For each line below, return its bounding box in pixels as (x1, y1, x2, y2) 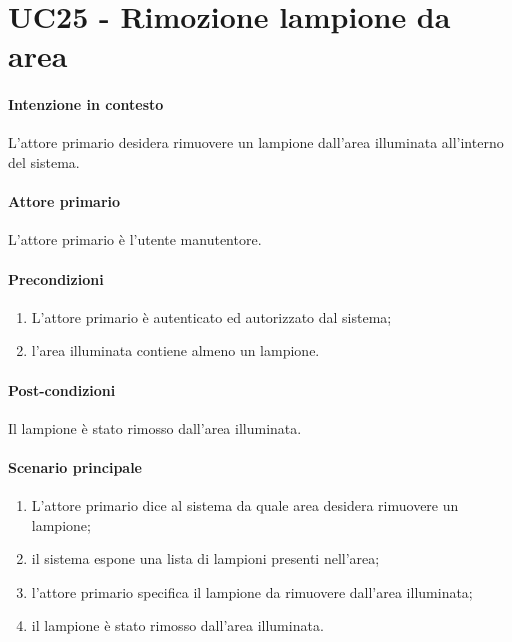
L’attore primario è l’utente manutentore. (8, 229, 262, 250)
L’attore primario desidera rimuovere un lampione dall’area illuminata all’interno (8, 132, 504, 153)
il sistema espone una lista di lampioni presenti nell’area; (31, 548, 380, 569)
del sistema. (8, 151, 80, 172)
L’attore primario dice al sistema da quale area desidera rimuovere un (31, 495, 459, 516)
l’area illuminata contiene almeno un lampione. (31, 340, 320, 361)
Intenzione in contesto (8, 94, 164, 115)
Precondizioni (8, 268, 104, 289)
